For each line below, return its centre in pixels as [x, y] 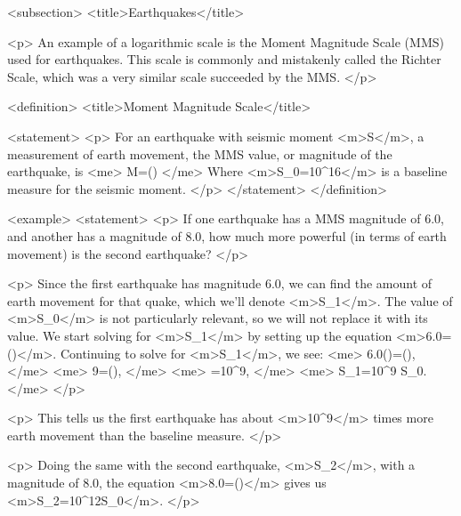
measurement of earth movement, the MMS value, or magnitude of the [200, 153]
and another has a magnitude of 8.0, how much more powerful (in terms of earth [227, 235]
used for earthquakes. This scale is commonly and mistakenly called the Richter [224, 59]
